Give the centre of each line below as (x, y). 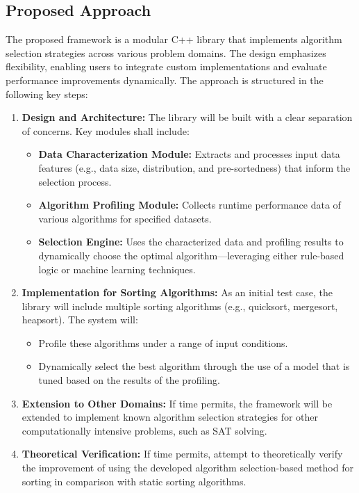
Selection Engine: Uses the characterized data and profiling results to (191, 242)
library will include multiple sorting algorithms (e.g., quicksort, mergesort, (180, 306)
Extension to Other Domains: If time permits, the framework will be (177, 403)
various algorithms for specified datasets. (125, 218)
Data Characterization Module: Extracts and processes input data (189, 154)
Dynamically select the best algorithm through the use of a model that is (194, 366)
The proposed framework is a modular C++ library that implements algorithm (174, 39)
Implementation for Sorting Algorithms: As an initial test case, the (177, 292)
